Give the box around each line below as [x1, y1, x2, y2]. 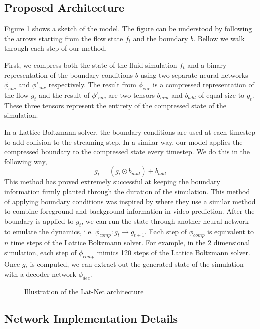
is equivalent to [207, 226, 254, 236]
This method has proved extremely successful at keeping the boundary [4, 176, 220, 187]
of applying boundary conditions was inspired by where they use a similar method [4, 196, 256, 206]
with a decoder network [4, 269, 76, 279]
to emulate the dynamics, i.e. [4, 226, 93, 236]
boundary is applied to [4, 215, 74, 226]
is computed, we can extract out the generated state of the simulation [30, 258, 244, 269]
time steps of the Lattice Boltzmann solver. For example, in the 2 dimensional [11, 237, 250, 248]
